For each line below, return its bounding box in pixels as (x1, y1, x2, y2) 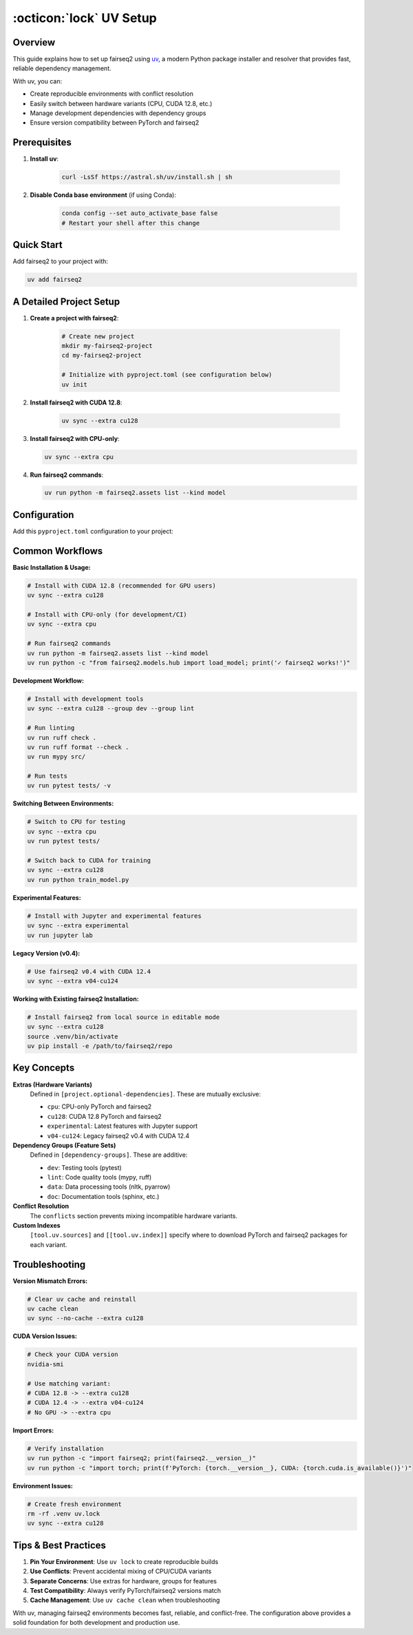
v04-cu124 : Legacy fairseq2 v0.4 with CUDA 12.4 (47, 1131, 190, 1140)
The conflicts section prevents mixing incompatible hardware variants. (30, 1211, 237, 1220)
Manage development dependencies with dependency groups (30, 109, 206, 117)
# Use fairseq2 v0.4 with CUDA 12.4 (27, 967, 151, 975)
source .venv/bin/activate (27, 1032, 118, 1040)
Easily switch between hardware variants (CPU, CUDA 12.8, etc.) (30, 99, 213, 107)
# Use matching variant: (27, 1379, 112, 1388)
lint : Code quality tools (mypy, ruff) (47, 1173, 152, 1182)
